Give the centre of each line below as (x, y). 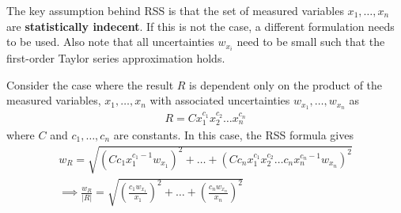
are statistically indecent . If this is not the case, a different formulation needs (200, 26)
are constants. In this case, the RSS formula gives (233, 135)
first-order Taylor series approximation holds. (116, 58)
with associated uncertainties (220, 100)
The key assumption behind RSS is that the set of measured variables (175, 10)
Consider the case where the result (90, 84)
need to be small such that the (311, 42)
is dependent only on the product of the (286, 84)
